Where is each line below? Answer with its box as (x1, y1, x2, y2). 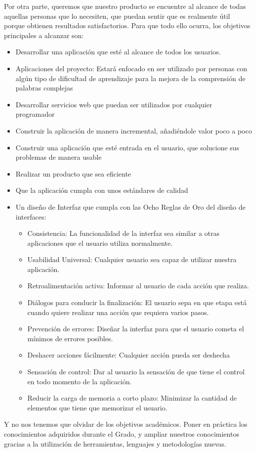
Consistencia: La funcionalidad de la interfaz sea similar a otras (27, 228, 220, 238)
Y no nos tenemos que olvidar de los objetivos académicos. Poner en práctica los (4, 419, 248, 429)
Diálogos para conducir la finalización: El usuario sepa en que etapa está (27, 297, 247, 308)
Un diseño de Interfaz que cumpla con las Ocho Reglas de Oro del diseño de (15, 201, 246, 212)
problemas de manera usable (15, 152, 102, 162)
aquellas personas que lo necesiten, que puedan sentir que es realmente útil (4, 10, 230, 21)
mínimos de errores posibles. (27, 333, 113, 343)
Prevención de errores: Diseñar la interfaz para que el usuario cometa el (27, 323, 244, 334)
